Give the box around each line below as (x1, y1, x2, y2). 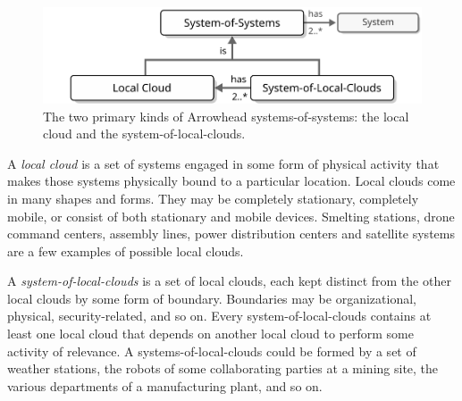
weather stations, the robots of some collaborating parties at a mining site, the (7, 359, 439, 378)
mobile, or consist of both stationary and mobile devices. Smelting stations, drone (7, 206, 455, 225)
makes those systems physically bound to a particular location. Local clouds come (7, 171, 456, 190)
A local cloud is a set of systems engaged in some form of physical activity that (7, 154, 440, 172)
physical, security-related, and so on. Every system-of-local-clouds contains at (7, 306, 432, 325)
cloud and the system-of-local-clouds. (43, 124, 246, 143)
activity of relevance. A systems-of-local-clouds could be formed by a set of (7, 341, 416, 360)
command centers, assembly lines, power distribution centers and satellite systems (7, 224, 455, 243)
